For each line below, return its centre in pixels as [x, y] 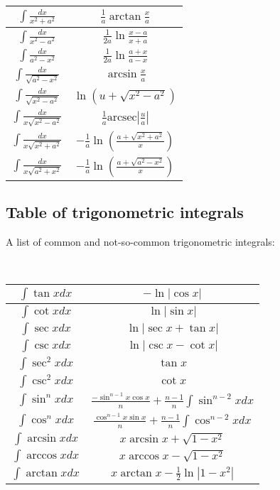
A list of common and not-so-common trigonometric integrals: [140, 241]
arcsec [122, 117]
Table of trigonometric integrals [125, 212]
